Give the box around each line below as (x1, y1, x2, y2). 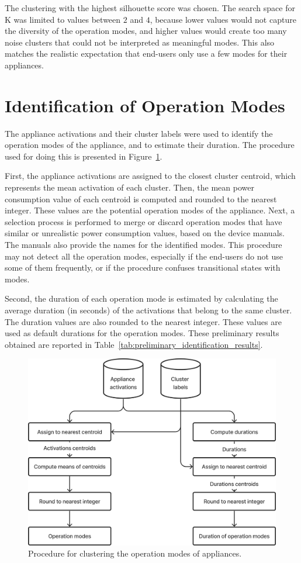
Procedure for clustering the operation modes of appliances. (28, 547, 242, 559)
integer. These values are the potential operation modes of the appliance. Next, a (5, 204, 295, 216)
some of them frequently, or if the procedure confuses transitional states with (5, 261, 281, 274)
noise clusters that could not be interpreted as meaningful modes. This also (5, 36, 275, 48)
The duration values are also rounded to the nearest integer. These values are (5, 315, 282, 327)
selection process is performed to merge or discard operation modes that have (5, 215, 282, 227)
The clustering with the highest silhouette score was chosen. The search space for (5, 2, 295, 13)
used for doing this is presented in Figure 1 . (5, 150, 162, 162)
